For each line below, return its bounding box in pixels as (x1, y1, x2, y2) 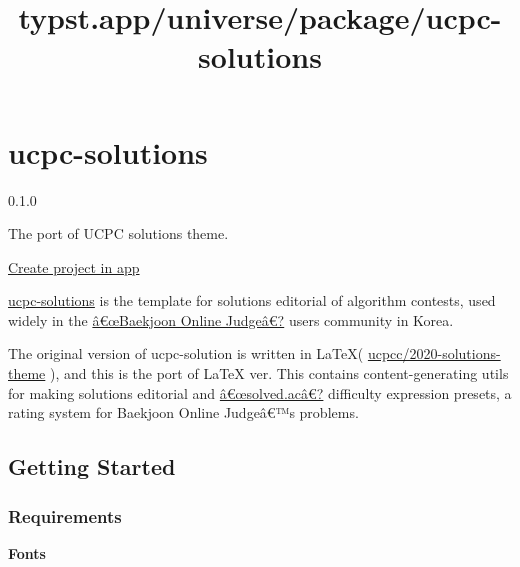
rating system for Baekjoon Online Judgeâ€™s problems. (8, 402, 359, 423)
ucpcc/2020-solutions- (367, 343, 501, 364)
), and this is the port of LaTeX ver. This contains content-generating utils (49, 363, 509, 384)
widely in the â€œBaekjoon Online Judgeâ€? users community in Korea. (8, 309, 454, 330)
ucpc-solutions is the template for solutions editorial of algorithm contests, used (8, 290, 496, 311)
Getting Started (8, 451, 176, 482)
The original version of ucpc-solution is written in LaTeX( (8, 343, 364, 364)
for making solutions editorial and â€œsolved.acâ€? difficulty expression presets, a (8, 382, 512, 403)
